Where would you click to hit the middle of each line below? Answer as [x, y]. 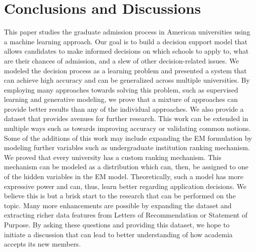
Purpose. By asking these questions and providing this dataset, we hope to [117, 224]
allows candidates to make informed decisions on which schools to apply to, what [126, 51]
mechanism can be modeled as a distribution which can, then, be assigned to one [126, 167]
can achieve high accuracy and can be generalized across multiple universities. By [127, 80]
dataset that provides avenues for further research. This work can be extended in [126, 118]
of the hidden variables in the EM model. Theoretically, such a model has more [124, 176]
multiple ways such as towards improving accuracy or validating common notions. [128, 128]
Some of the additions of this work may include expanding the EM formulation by [128, 138]
